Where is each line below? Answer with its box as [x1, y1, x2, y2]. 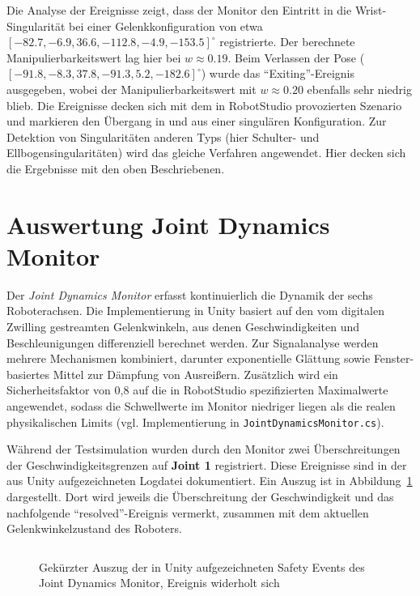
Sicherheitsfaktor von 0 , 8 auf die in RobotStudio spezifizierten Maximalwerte [6, 381, 388, 398]
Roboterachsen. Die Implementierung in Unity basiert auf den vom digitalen [6, 302, 384, 319]
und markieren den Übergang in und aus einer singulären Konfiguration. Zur [6, 113, 387, 130]
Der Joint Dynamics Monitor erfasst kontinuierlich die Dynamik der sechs [6, 286, 373, 303]
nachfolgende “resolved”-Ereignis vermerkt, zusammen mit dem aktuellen [6, 504, 369, 521]
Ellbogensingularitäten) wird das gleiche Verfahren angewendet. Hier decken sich [6, 144, 406, 161]
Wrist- [354, 2, 387, 18]
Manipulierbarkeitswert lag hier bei [6, 49, 181, 66]
